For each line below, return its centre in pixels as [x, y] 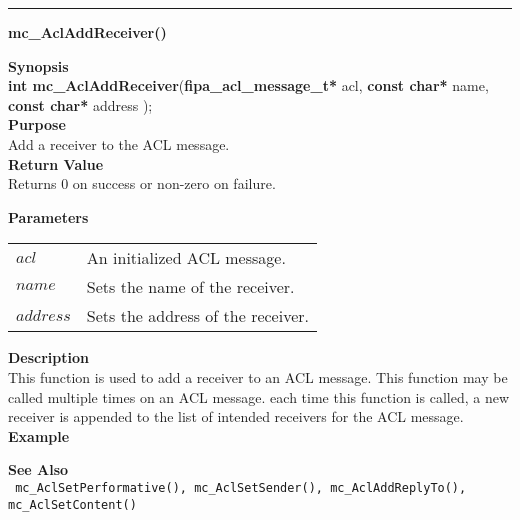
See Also [38, 469]
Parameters [48, 216]
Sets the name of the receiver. [190, 287]
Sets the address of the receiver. [197, 316]
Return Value [56, 163]
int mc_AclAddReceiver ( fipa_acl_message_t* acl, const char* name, [248, 85]
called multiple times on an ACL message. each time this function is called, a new [259, 396]
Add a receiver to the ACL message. [119, 143]
